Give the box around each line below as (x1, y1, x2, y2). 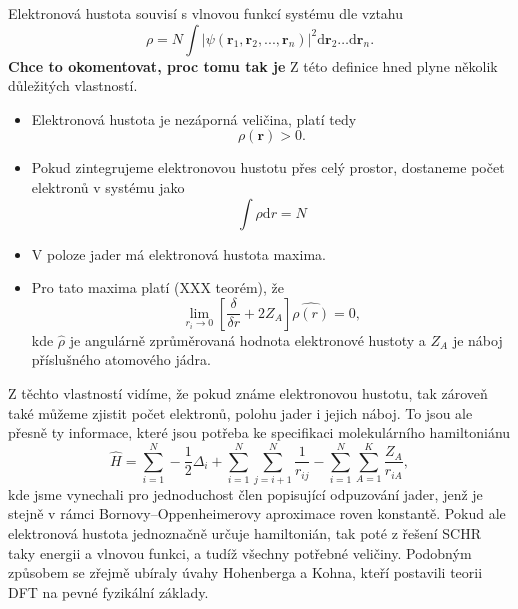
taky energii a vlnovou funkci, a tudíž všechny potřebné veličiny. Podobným (8, 542, 472, 563)
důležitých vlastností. (8, 75, 138, 96)
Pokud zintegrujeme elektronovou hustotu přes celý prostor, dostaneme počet (31, 157, 505, 178)
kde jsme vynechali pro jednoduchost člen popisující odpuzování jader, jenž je (8, 483, 483, 504)
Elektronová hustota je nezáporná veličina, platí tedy (31, 108, 357, 129)
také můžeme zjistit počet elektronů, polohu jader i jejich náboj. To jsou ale (8, 402, 473, 423)
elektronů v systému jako (31, 176, 185, 197)
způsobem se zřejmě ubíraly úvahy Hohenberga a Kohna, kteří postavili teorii (8, 562, 483, 583)
